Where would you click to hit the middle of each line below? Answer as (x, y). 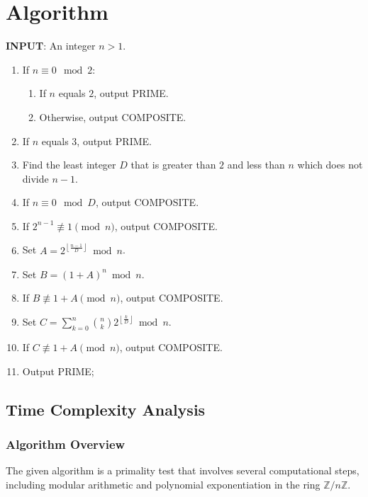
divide (35, 178)
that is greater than (173, 165)
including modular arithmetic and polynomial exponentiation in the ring (163, 484)
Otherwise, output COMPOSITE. (113, 116)
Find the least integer (69, 165)
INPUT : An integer (51, 46)
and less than (256, 165)
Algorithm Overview (66, 444)
